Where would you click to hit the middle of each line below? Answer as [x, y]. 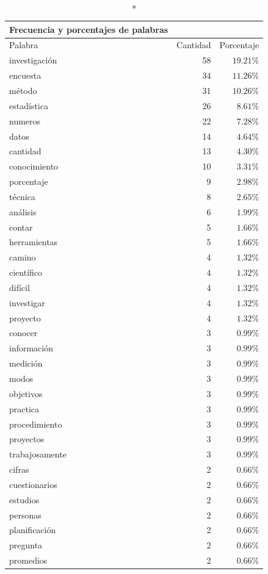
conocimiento [34, 166]
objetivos [26, 393]
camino [23, 257]
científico [26, 272]
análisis [23, 211]
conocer [24, 333]
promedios [28, 560]
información [31, 348]
